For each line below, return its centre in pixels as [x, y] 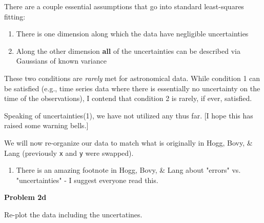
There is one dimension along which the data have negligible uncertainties [132, 34]
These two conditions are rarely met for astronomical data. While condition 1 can [132, 78]
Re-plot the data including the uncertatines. [73, 214]
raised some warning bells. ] [46, 125]
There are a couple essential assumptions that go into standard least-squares [124, 6]
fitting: [15, 16]
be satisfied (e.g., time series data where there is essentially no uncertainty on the [132, 88]
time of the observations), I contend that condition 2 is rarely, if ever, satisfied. [128, 98]
